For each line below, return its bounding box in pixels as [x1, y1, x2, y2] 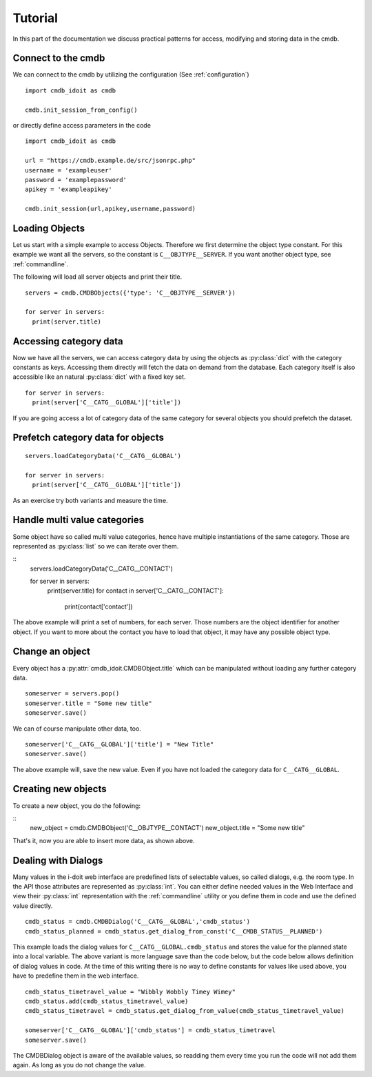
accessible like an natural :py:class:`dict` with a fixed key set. [12, 373, 186, 381]
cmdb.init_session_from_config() [25, 106, 138, 114]
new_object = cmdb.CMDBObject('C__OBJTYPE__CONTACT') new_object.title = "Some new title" [30, 824, 305, 832]
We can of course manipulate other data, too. [12, 724, 141, 733]
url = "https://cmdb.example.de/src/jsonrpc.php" [25, 157, 196, 165]
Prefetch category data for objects [12, 432, 165, 444]
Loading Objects [12, 222, 85, 234]
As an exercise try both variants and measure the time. [12, 496, 168, 504]
